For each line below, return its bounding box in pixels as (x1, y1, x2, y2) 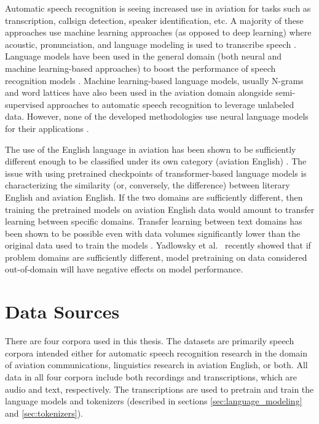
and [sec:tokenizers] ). (5, 406, 83, 419)
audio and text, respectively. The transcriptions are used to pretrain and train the (5, 382, 314, 395)
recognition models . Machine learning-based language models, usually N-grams (5, 74, 304, 87)
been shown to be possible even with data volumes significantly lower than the (5, 226, 301, 239)
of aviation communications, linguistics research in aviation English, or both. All (5, 358, 308, 371)
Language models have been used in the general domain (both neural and (5, 50, 282, 63)
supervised (5, 98, 44, 110)
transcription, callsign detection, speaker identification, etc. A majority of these (5, 13, 304, 26)
